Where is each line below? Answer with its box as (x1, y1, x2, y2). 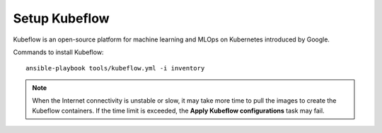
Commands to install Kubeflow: (13, 48, 104, 56)
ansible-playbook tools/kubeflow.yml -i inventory (25, 64, 205, 72)
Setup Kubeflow (13, 11, 110, 26)
